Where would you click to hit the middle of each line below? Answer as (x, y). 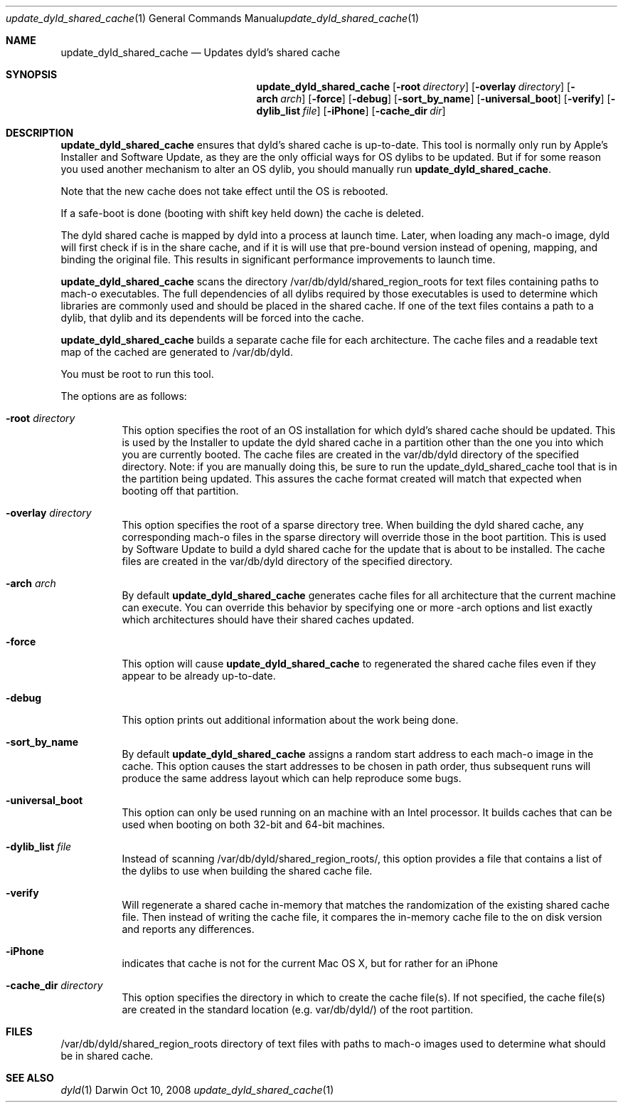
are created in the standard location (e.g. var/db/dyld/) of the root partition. (298, 1009)
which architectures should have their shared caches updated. (268, 619)
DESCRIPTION (40, 133)
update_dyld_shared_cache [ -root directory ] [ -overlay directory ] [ (414, 86)
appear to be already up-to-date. (199, 676)
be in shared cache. (107, 1056)
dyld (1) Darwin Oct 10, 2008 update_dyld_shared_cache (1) (197, 1090)
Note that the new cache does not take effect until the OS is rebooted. (224, 191)
